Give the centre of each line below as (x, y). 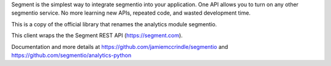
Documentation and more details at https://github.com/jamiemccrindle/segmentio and (120, 46)
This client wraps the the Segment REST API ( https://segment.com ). (97, 35)
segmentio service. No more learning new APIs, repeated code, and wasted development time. (131, 13)
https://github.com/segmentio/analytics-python (71, 55)
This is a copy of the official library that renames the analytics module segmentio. (114, 24)
